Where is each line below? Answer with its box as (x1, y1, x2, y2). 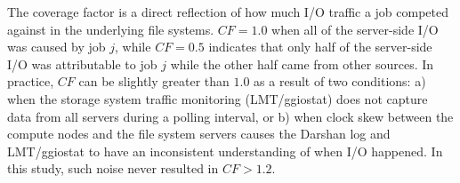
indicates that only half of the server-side (208, 37, 432, 56)
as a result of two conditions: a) (254, 72, 426, 91)
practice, (7, 72, 54, 91)
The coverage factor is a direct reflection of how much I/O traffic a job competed (7, 3, 449, 20)
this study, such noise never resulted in (7, 159, 219, 178)
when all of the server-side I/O (271, 20, 439, 38)
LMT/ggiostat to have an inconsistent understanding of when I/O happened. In (7, 141, 443, 160)
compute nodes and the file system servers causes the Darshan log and (7, 124, 391, 143)
